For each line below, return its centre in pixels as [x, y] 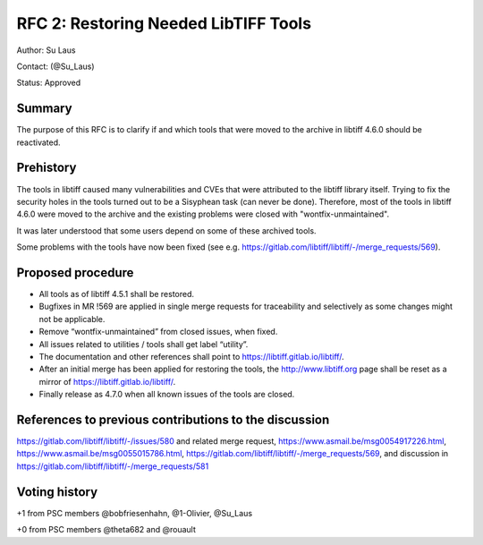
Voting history [57, 492]
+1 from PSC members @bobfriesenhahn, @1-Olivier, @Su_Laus [135, 513]
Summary [44, 109]
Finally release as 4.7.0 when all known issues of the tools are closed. [167, 395]
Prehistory [47, 168]
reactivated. [39, 142]
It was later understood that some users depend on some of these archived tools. [166, 230]
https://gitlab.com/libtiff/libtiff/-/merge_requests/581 [113, 466]
